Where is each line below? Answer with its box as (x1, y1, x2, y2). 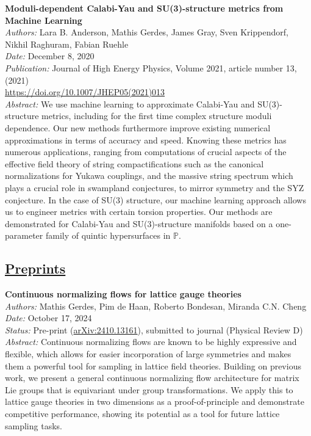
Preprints (5, 259, 66, 278)
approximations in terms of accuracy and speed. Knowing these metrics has (5, 133, 287, 146)
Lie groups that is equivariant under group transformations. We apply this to (5, 383, 293, 396)
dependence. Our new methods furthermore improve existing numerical (5, 121, 271, 134)
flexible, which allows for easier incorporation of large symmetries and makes (5, 347, 291, 360)
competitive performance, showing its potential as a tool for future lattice (5, 407, 280, 420)
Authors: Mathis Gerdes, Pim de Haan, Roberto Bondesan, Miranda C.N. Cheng (5, 299, 307, 312)
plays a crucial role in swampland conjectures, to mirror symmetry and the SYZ (5, 181, 304, 194)
